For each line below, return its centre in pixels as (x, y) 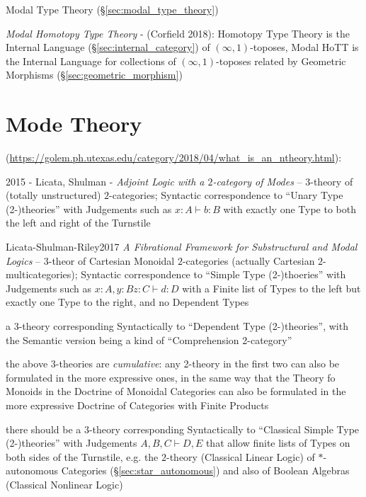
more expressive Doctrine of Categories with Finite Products (137, 405)
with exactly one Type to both (290, 208)
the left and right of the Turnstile (78, 223)
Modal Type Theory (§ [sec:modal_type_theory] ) (112, 9)
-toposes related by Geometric (281, 61)
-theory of (332, 181)
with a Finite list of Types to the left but (271, 288)
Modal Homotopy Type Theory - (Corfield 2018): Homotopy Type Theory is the (178, 33)
